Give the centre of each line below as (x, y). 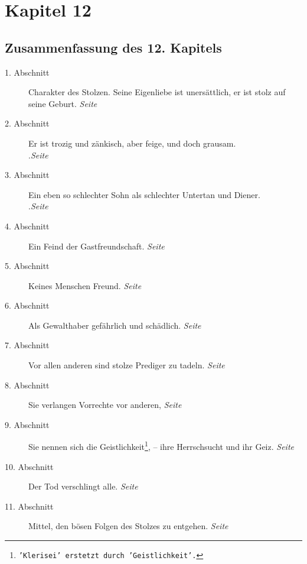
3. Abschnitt (27, 175)
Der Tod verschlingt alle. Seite (83, 486)
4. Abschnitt (27, 226)
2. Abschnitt (27, 123)
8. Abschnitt (27, 385)
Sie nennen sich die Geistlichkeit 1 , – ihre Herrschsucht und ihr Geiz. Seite (161, 446)
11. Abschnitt (29, 506)
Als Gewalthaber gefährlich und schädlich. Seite (115, 325)
